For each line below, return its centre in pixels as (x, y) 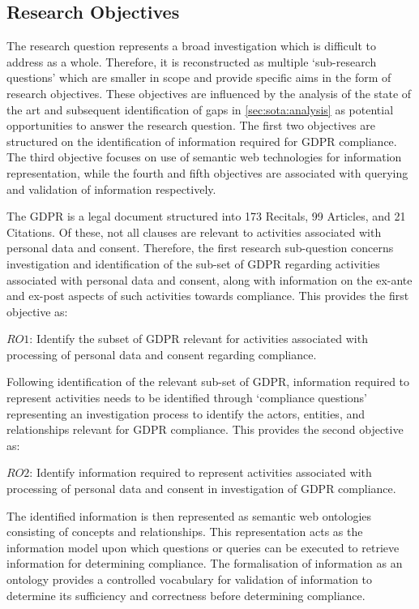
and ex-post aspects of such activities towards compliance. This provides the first (208, 296)
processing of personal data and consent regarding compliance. (162, 354)
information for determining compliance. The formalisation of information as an (205, 563)
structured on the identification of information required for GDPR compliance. (202, 141)
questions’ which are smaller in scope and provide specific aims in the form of (199, 77)
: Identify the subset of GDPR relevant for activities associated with (199, 339)
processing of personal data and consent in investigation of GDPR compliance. (201, 489)
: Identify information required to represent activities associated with (201, 472)
